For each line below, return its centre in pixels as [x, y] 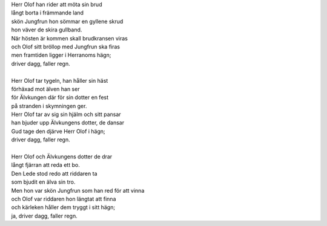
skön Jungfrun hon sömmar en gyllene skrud [67, 21]
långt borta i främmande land [48, 13]
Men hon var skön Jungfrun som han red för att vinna [78, 190]
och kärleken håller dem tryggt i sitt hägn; [63, 207]
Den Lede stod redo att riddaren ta [54, 173]
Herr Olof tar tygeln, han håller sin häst [60, 80]
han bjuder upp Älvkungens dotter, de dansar [68, 123]
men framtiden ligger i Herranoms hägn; [61, 55]
